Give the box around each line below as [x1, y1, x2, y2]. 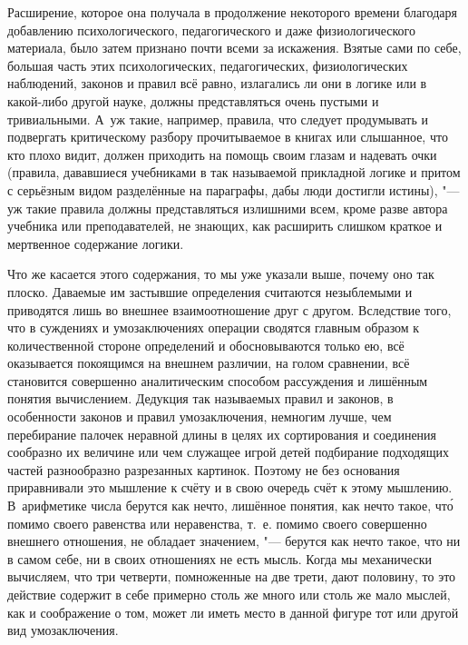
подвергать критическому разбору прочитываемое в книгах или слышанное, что [7, 127, 448, 146]
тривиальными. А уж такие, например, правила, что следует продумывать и [7, 109, 428, 128]
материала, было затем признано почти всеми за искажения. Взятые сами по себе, [7, 38, 462, 57]
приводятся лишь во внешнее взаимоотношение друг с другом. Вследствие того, [7, 300, 452, 319]
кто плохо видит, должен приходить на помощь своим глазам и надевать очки [7, 144, 437, 164]
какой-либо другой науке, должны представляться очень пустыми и [7, 91, 379, 110]
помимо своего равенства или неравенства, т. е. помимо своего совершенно [7, 513, 427, 532]
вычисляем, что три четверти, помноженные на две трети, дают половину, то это [7, 567, 456, 586]
